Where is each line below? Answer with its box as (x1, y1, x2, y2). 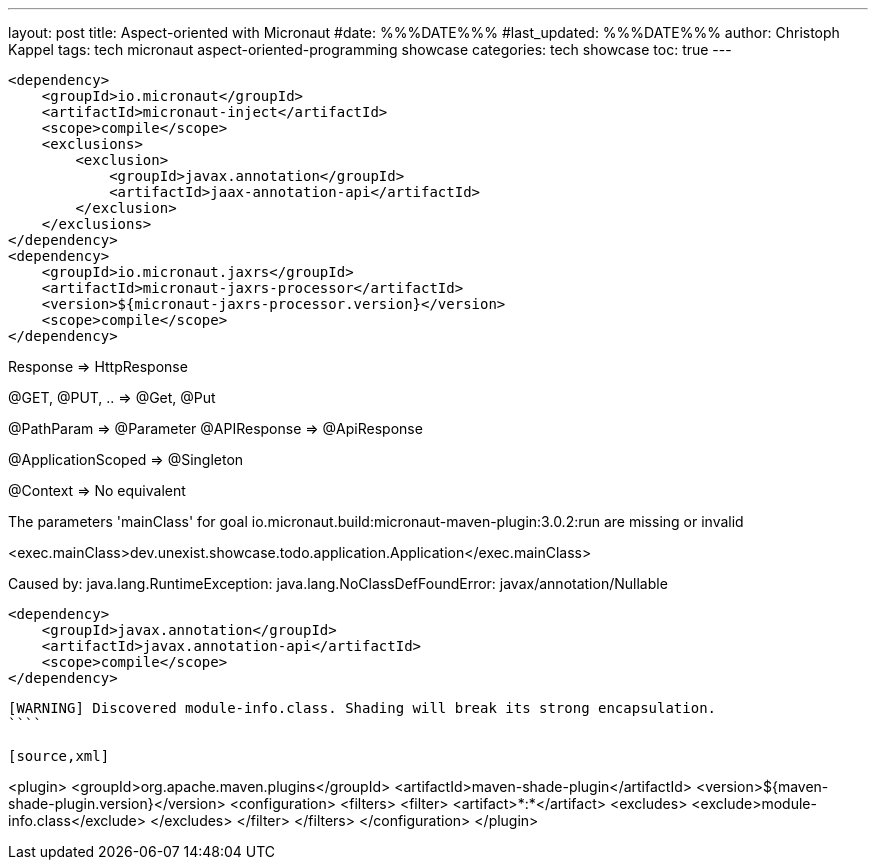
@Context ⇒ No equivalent (8, 482, 186, 499)
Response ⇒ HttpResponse (8, 358, 188, 375)
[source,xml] (8, 748, 110, 764)
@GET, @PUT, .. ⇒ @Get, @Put (8, 389, 216, 406)
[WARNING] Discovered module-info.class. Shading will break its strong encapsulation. (8, 700, 717, 716)
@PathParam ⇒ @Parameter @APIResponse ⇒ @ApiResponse (8, 420, 423, 437)
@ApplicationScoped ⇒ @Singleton (8, 451, 244, 468)
